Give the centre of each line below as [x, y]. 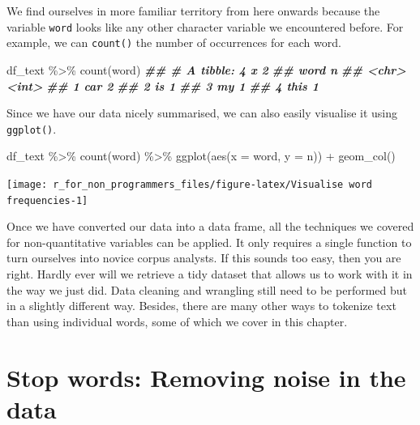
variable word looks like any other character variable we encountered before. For [205, 26]
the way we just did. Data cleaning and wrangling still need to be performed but [207, 289]
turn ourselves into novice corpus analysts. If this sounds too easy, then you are [204, 258]
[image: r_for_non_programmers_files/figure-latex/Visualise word [190, 184]
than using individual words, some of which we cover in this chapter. [177, 321]
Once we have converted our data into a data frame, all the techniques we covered [210, 226]
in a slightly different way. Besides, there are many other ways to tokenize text [201, 306]
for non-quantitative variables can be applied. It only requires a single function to [209, 242]
